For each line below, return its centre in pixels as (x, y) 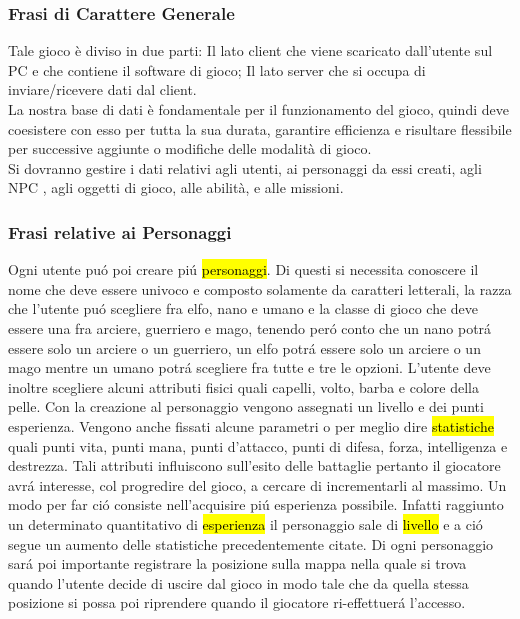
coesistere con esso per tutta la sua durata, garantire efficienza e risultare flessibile (260, 128)
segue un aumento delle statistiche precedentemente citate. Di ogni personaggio (251, 543)
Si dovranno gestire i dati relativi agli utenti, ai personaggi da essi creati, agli (245, 167)
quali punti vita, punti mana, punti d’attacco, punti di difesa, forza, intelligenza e (258, 445)
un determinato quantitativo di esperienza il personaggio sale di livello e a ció (245, 523)
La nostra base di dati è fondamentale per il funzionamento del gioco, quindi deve (258, 109)
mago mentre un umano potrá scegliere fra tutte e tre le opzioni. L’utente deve (249, 367)
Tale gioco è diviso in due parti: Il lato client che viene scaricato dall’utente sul (250, 50)
